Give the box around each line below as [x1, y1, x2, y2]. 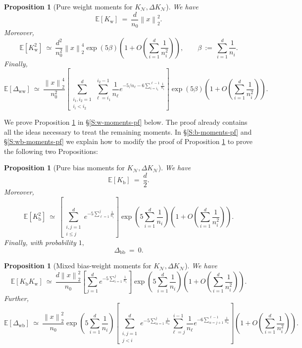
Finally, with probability [4, 237, 76, 248]
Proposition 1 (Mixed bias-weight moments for [4, 260, 151, 271]
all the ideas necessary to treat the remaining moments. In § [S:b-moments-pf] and [4, 126, 252, 137]
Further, [4, 293, 29, 303]
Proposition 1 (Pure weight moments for [4, 1, 133, 11]
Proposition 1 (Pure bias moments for [4, 162, 125, 173]
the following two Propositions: [4, 146, 98, 156]
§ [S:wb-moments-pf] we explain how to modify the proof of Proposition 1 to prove [4, 136, 252, 147]
